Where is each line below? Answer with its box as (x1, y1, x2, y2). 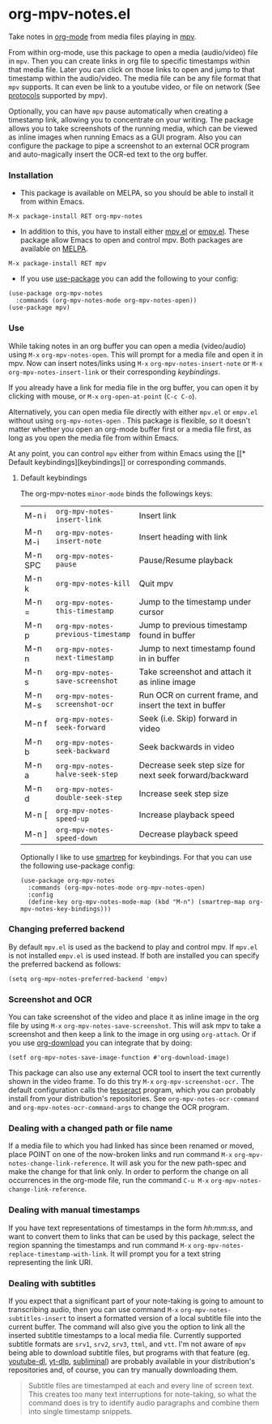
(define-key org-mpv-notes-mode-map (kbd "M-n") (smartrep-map (28, 897, 245, 906)
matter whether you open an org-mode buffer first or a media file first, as (8, 424, 253, 434)
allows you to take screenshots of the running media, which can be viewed (8, 123, 257, 133)
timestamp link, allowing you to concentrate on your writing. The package (8, 114, 253, 124)
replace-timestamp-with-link (8, 1250, 107, 1258)
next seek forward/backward (138, 769, 249, 781)
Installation (8, 170, 54, 181)
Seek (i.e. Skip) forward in (138, 712, 238, 724)
